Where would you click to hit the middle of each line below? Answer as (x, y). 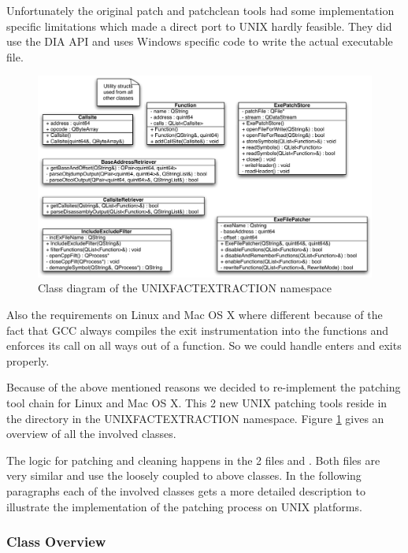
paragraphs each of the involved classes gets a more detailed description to (186, 490)
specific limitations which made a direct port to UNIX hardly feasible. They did (199, 26)
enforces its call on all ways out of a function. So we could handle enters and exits (204, 345)
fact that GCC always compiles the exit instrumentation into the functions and (198, 330)
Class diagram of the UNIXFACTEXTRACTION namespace (185, 288)
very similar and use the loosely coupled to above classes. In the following (184, 475)
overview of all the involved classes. (91, 434)
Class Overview (56, 542)
